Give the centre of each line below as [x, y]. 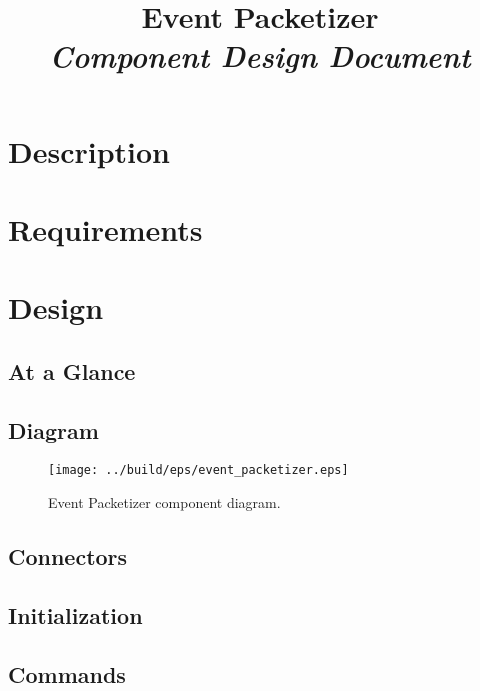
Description [89, 150]
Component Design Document [260, 56]
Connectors [68, 556]
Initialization [75, 614]
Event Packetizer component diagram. [164, 502]
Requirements [105, 228]
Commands [67, 673]
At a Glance [72, 370]
